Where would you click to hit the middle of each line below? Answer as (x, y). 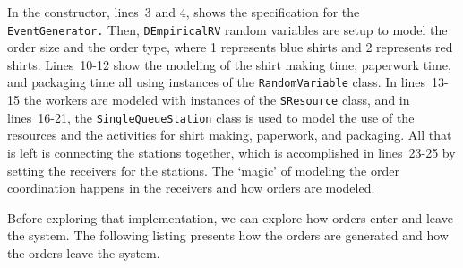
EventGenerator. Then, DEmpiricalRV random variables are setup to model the (227, 29)
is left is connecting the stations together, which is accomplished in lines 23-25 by (231, 152)
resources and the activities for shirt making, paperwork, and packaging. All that (230, 135)
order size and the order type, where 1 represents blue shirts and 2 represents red (230, 47)
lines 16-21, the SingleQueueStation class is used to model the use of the (211, 117)
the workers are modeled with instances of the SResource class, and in (217, 100)
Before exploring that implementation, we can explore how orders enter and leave (230, 217)
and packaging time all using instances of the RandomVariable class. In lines (217, 82)
